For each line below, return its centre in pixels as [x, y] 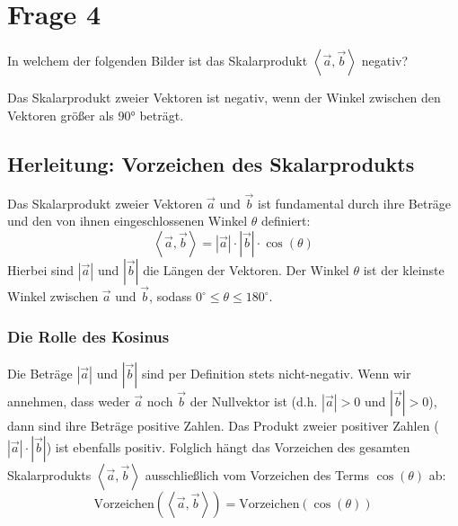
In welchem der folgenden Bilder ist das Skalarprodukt [158, 61]
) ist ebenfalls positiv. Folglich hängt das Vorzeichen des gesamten [228, 446]
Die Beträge [40, 373]
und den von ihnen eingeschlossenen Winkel [128, 221]
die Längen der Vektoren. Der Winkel [246, 269]
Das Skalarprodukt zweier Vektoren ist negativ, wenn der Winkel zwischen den [224, 98]
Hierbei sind [41, 269]
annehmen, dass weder [69, 401]
